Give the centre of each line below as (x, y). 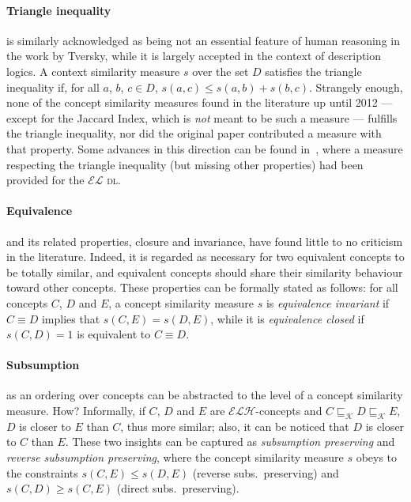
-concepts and (289, 411)
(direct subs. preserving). (178, 488)
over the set (221, 71)
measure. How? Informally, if (76, 411)
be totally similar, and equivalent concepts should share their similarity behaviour (205, 272)
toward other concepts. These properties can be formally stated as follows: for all (202, 287)
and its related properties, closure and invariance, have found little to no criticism (205, 241)
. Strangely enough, (356, 87)
